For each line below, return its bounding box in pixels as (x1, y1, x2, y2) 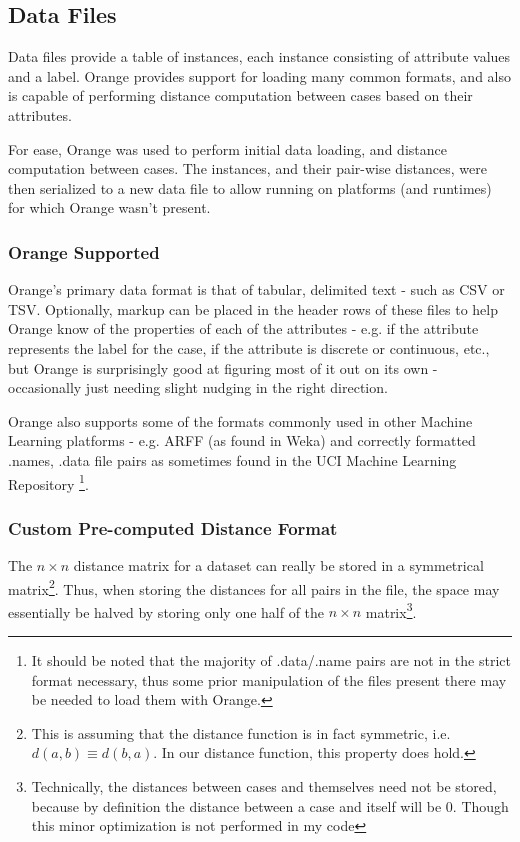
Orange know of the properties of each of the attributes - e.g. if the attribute (8, 318, 479, 339)
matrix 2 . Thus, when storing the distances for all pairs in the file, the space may (8, 575, 500, 599)
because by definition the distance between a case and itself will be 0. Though (31, 795, 509, 816)
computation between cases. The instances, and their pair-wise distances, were (8, 158, 487, 179)
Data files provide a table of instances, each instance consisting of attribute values (8, 46, 511, 67)
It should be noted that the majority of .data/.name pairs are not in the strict (31, 650, 511, 671)
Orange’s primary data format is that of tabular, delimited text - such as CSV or (8, 279, 505, 300)
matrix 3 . (365, 598, 417, 622)
